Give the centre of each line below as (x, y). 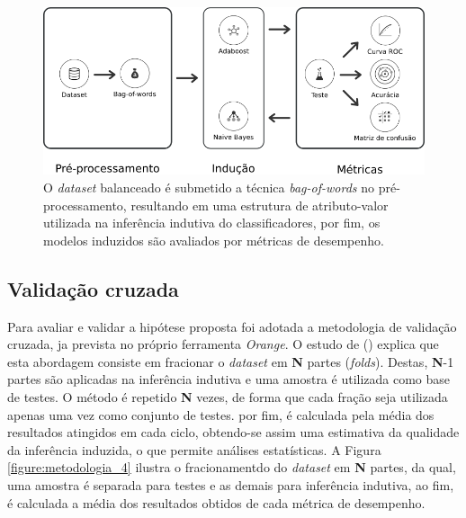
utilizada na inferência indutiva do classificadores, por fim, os (212, 223)
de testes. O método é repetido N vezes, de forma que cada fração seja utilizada (228, 396)
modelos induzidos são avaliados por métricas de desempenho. (214, 240)
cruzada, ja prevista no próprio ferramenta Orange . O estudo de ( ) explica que (223, 344)
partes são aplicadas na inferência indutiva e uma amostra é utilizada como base (229, 379)
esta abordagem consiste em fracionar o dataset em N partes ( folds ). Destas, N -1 (231, 361)
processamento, (85, 205)
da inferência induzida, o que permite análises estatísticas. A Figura (194, 449)
